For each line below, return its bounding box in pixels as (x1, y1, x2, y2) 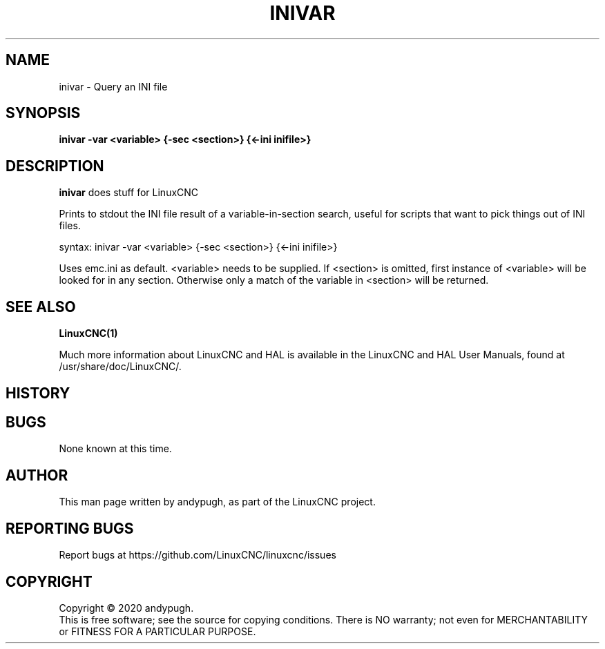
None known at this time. (59, 443, 172, 455)
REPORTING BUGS (6, 519, 134, 537)
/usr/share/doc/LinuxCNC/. (59, 360, 182, 373)
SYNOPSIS (6, 104, 81, 122)
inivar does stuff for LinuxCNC (59, 186, 199, 199)
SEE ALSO (6, 298, 76, 316)
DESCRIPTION (6, 157, 104, 175)
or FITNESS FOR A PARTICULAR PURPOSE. (59, 625, 256, 637)
